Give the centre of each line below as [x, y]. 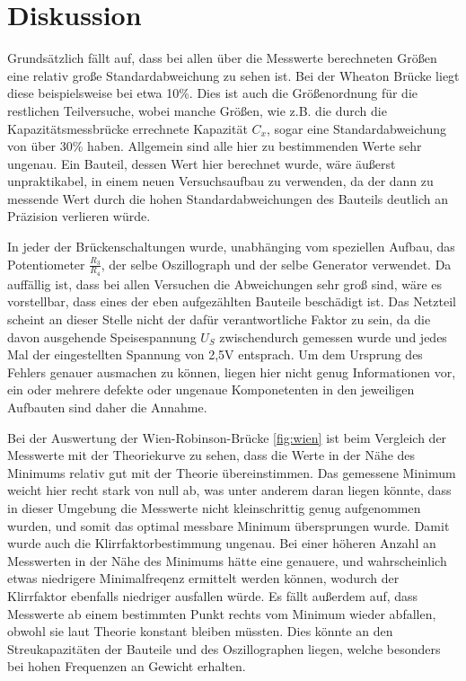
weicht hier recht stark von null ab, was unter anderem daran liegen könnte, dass [229, 490]
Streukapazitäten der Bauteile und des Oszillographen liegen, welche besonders [224, 648]
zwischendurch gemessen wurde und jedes [333, 336]
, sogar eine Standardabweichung [356, 128]
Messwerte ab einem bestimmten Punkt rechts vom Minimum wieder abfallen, [222, 613]
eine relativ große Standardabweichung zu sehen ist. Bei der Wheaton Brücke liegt [233, 75]
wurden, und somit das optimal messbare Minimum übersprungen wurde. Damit [229, 525]
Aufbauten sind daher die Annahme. [107, 407]
